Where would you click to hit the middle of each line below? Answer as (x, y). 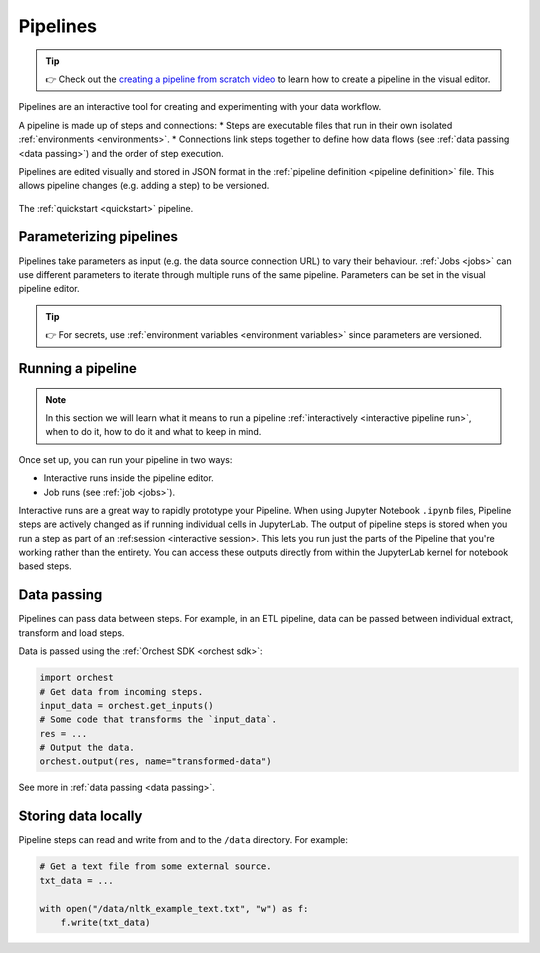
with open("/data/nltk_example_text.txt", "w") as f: (174, 908)
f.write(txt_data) (105, 922)
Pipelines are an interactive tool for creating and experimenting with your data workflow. (200, 107)
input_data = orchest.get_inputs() (126, 705)
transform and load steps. (71, 632)
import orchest (76, 678)
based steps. (45, 566)
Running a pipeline (77, 368)
